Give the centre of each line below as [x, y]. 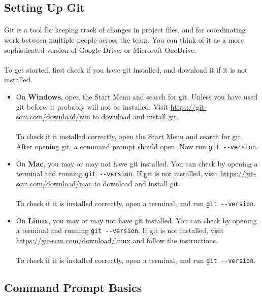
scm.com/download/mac [54, 183]
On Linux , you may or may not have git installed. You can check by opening [136, 220]
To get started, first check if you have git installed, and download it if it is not [126, 69]
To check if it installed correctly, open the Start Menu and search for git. [129, 136]
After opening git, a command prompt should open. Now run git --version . [137, 146]
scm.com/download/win [53, 117]
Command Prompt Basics [73, 288]
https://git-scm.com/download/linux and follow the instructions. [117, 240]
